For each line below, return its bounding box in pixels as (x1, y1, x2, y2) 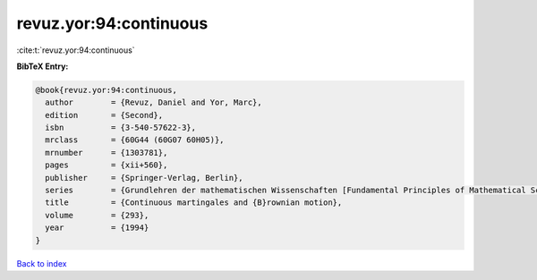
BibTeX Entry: (16, 61, 69, 72)
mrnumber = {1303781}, (45, 148, 168, 157)
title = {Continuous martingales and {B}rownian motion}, (45, 198, 343, 208)
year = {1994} (45, 223, 149, 233)
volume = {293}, (45, 210, 149, 220)
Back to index (16, 258, 67, 268)
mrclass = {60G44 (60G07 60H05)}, (45, 135, 225, 145)
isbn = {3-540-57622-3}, (45, 123, 197, 133)
